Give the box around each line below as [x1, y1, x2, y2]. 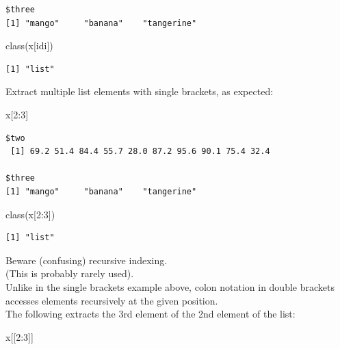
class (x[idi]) [5, 38, 53, 53]
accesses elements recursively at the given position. [5, 293, 218, 307]
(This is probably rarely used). [5, 266, 134, 281]
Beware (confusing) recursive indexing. [5, 253, 168, 267]
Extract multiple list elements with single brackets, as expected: [5, 84, 274, 99]
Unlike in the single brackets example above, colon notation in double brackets [5, 279, 335, 294]
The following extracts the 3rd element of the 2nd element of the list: [5, 307, 296, 321]
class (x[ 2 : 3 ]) [5, 207, 55, 221]
